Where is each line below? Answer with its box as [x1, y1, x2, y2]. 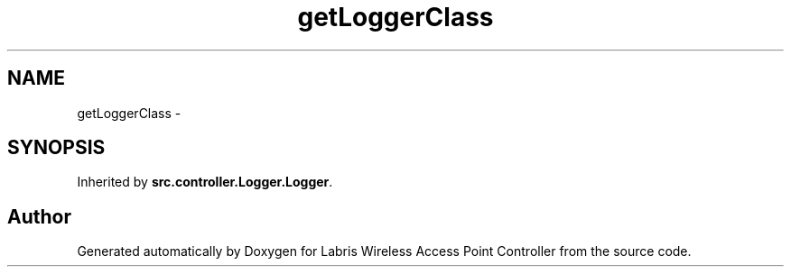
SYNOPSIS [7, 136, 106, 160]
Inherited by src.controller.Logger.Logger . [77, 174, 333, 190]
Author [7, 205, 71, 228]
